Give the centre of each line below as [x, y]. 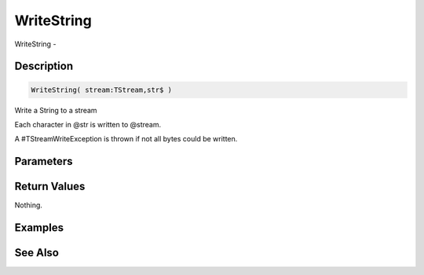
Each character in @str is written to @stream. [88, 124]
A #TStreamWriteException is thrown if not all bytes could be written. [126, 139]
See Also [37, 253]
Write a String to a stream [56, 110]
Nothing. [29, 205]
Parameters [44, 161]
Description [44, 66]
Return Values [50, 187]
